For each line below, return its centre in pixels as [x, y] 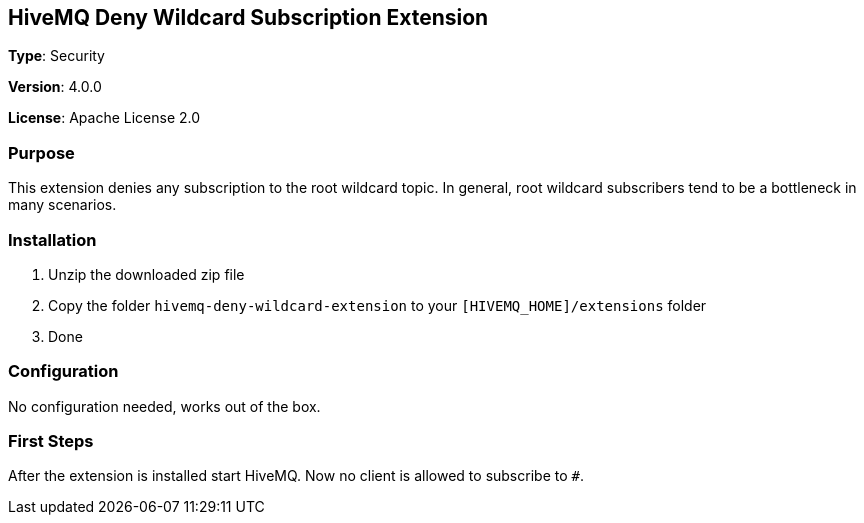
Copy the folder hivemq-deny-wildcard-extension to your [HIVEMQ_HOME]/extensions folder [377, 305]
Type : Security [56, 56]
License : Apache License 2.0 [104, 118]
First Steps [51, 441]
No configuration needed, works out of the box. [164, 406]
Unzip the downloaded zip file [146, 274]
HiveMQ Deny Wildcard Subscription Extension [248, 17]
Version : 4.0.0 [55, 87]
